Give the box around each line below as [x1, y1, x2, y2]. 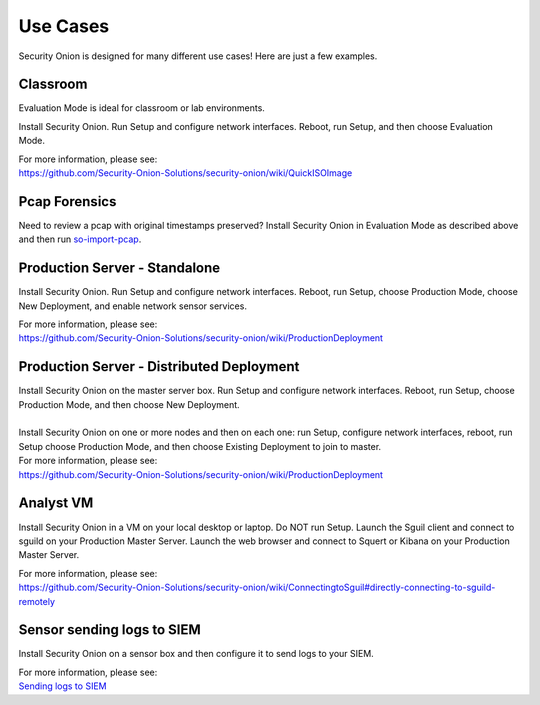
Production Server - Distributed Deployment [18, 358, 300, 375]
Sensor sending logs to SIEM [18, 621, 201, 639]
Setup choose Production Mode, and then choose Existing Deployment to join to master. [18, 440, 382, 452]
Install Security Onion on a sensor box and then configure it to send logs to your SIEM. [18, 648, 374, 660]
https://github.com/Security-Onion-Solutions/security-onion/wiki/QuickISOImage [18, 167, 353, 179]
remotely [18, 595, 55, 607]
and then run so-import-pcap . [18, 233, 142, 245]
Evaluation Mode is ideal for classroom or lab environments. [18, 102, 265, 114]
